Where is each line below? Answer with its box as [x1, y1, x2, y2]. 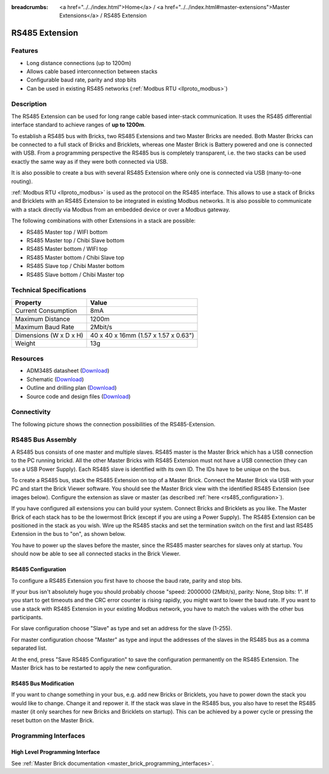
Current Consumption [15, 306, 77, 315]
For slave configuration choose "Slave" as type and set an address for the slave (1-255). [11, 625, 233, 632]
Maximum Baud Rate [15, 323, 74, 331]
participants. [11, 614, 43, 621]
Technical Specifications [11, 286, 87, 295]
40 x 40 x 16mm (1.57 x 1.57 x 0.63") [90, 331, 194, 339]
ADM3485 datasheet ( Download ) [26, 367, 110, 375]
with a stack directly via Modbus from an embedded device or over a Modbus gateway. [11, 206, 230, 213]
